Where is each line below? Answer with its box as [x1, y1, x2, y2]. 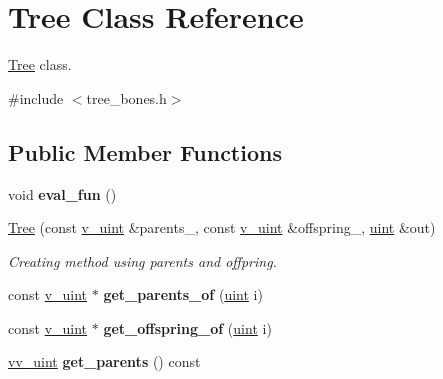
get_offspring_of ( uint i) [103, 317, 272, 338]
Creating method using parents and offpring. [8, 250, 277, 271]
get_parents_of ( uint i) [103, 284, 263, 305]
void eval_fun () [8, 183, 117, 204]
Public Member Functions [8, 136, 282, 167]
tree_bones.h [86, 87, 167, 108]
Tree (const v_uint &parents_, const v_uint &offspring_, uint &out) [8, 217, 436, 238]
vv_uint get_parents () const [8, 351, 201, 372]
